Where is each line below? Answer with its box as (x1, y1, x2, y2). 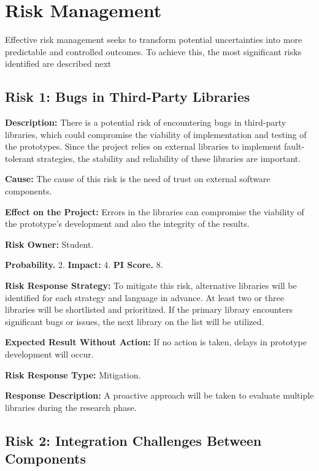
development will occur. (5, 348, 94, 361)
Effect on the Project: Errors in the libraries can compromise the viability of (5, 205, 304, 218)
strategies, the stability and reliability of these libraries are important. (37, 151, 301, 164)
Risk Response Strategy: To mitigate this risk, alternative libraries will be (5, 279, 297, 292)
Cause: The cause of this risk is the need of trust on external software (5, 172, 271, 185)
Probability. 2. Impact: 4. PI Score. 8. (5, 258, 163, 271)
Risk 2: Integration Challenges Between (5, 431, 262, 450)
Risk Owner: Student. (5, 237, 94, 250)
